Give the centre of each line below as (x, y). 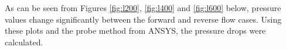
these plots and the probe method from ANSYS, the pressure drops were (135, 31)
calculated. (24, 42)
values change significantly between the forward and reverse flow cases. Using (143, 19)
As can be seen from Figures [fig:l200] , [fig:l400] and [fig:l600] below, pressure (143, 8)
